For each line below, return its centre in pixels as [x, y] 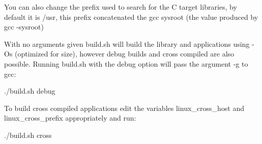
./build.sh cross [28, 135]
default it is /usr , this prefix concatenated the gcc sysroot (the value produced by [131, 17]
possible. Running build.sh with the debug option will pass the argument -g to [126, 63]
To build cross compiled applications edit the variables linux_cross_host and [124, 108]
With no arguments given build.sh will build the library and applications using [127, 44]
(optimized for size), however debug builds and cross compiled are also [125, 54]
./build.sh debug [30, 91]
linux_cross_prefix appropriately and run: [70, 118]
